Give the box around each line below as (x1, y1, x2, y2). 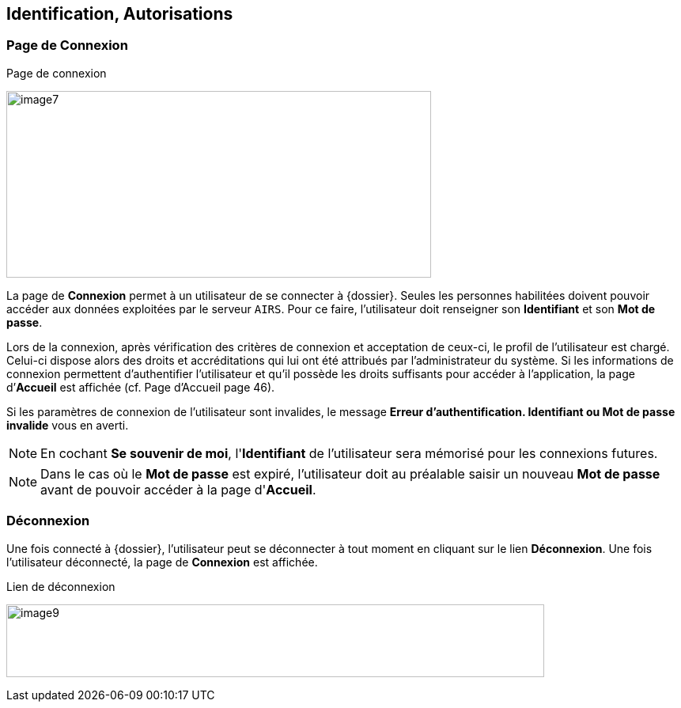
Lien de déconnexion (6, 579, 115, 593)
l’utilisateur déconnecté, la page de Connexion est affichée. (6, 555, 318, 569)
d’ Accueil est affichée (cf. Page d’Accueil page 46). (6, 380, 275, 394)
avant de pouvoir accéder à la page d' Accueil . (40, 481, 316, 498)
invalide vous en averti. (6, 418, 129, 432)
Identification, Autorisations (6, 4, 233, 24)
